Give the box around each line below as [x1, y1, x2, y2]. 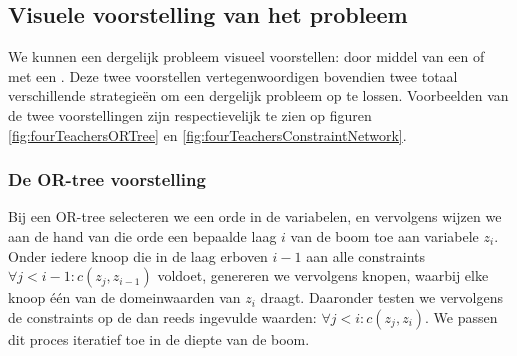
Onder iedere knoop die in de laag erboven [8, 245, 268, 266]
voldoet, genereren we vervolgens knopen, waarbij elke [157, 265, 489, 286]
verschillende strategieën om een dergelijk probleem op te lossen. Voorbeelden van [8, 85, 509, 106]
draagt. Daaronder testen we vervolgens [260, 287, 503, 308]
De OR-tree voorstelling [8, 167, 206, 192]
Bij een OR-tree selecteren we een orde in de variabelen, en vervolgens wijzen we [8, 206, 502, 227]
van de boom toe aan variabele [290, 225, 479, 246]
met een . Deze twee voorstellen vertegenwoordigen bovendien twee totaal [8, 65, 458, 86]
